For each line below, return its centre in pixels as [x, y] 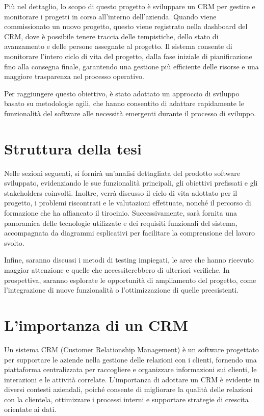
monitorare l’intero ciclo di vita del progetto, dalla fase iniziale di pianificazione [128, 56]
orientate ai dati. [30, 409]
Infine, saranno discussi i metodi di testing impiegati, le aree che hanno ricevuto [129, 260]
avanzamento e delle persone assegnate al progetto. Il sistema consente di [118, 46]
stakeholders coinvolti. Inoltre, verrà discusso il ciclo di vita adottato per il [121, 192]
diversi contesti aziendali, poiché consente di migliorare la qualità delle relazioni [128, 389]
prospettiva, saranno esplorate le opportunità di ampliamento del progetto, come [130, 280]
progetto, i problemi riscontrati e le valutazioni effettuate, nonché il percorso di [128, 203]
